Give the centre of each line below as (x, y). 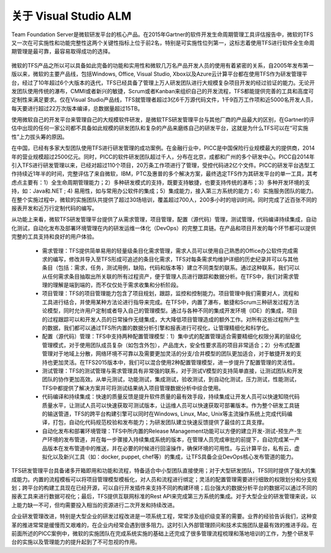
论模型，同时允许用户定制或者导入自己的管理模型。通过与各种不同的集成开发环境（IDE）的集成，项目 (170, 311)
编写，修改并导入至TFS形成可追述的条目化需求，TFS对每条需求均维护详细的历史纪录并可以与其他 (175, 259)
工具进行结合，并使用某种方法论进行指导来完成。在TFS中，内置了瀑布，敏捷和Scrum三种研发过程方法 (171, 302)
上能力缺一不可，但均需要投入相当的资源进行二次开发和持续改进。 (94, 505)
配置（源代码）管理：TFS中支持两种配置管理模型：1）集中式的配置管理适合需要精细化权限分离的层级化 (172, 336)
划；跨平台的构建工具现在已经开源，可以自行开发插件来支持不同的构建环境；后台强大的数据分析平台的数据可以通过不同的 (164, 488)
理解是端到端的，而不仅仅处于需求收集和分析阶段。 (117, 285)
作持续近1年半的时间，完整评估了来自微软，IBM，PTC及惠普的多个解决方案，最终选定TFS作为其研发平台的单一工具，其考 (165, 174)
